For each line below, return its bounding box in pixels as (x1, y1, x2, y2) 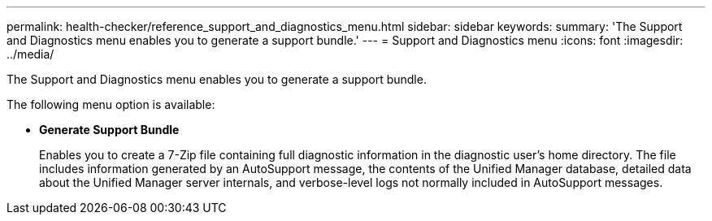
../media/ (7, 47, 54, 61)
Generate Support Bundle (39, 123, 180, 136)
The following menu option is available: (7, 97, 215, 111)
